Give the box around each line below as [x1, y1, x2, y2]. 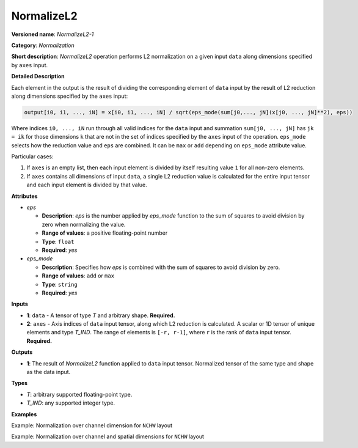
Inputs [11, 300, 29, 308]
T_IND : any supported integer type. [26, 399, 115, 406]
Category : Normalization [11, 42, 75, 49]
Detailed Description [11, 73, 65, 80]
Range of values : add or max [42, 272, 115, 279]
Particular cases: [11, 153, 54, 160]
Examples [11, 410, 37, 418]
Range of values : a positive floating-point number [42, 229, 168, 237]
